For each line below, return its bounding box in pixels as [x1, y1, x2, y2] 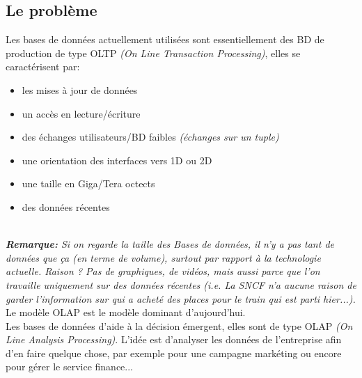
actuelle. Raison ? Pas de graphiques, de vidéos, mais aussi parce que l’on [6, 264, 320, 278]
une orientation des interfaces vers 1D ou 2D [22, 152, 212, 167]
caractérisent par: [6, 59, 80, 74]
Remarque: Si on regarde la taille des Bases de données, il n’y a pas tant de [6, 237, 334, 251]
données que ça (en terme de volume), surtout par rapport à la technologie [6, 250, 321, 265]
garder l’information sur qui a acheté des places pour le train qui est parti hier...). [6, 291, 356, 306]
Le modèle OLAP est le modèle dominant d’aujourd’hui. [6, 305, 246, 320]
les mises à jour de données [22, 82, 138, 97]
